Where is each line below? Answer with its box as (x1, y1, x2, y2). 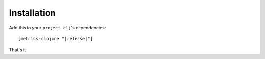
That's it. (9, 47, 27, 53)
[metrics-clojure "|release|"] (18, 36, 93, 41)
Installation (9, 7, 56, 18)
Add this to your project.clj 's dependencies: (9, 25, 106, 30)
